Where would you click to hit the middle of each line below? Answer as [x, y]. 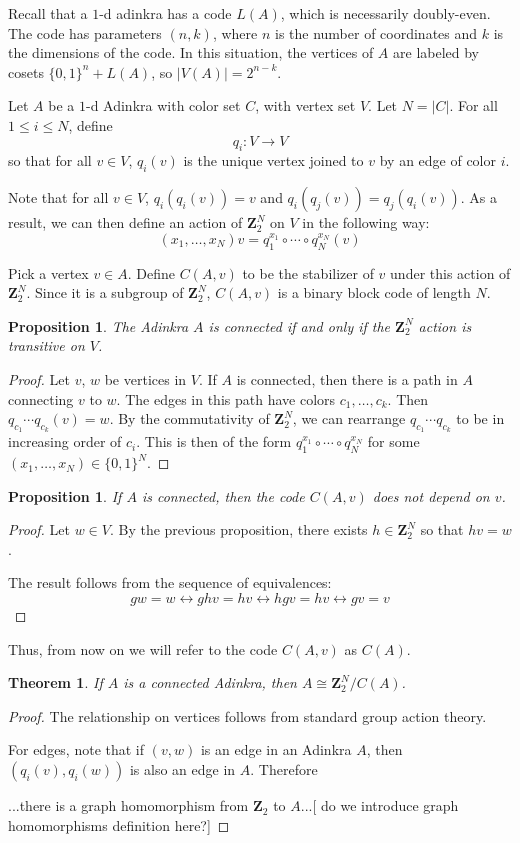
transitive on [46, 345]
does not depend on [431, 495]
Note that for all [58, 197]
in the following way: [366, 222]
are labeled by [436, 52]
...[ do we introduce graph [379, 805]
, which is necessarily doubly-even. [385, 13]
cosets [26, 71]
